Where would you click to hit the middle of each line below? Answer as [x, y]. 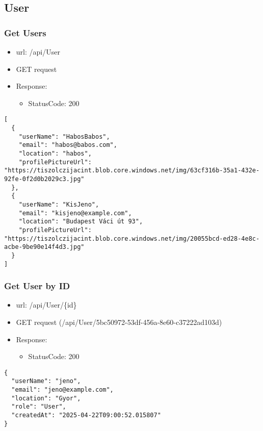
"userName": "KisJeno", [59, 204]
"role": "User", [39, 407]
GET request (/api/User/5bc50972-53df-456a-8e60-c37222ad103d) [119, 322]
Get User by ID [37, 286]
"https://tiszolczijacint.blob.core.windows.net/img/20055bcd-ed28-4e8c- [132, 238]
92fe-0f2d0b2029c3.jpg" [44, 179]
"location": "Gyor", [46, 398]
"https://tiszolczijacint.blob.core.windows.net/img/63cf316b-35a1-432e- [132, 171]
